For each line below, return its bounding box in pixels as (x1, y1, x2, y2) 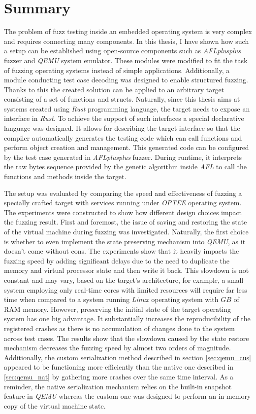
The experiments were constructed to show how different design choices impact (4, 207, 242, 217)
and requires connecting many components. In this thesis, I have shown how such (4, 36, 249, 46)
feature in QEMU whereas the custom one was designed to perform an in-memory (4, 391, 251, 401)
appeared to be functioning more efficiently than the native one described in (4, 362, 234, 372)
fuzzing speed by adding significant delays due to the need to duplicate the (4, 255, 229, 265)
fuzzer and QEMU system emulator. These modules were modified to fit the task (4, 55, 248, 65)
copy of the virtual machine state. (4, 400, 106, 411)
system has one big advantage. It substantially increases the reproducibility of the (4, 313, 251, 324)
